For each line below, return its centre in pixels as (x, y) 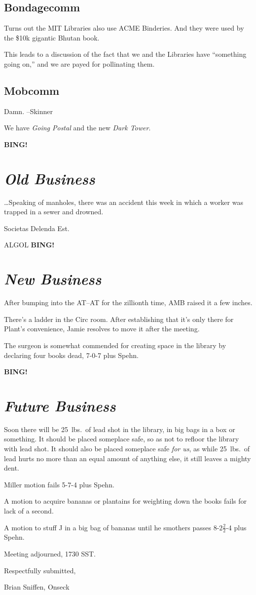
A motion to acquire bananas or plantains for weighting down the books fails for (126, 501)
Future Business (60, 405)
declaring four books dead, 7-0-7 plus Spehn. (71, 355)
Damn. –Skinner (29, 111)
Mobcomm (32, 90)
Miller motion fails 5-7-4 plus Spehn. (59, 484)
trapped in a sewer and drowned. (54, 212)
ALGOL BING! (29, 245)
